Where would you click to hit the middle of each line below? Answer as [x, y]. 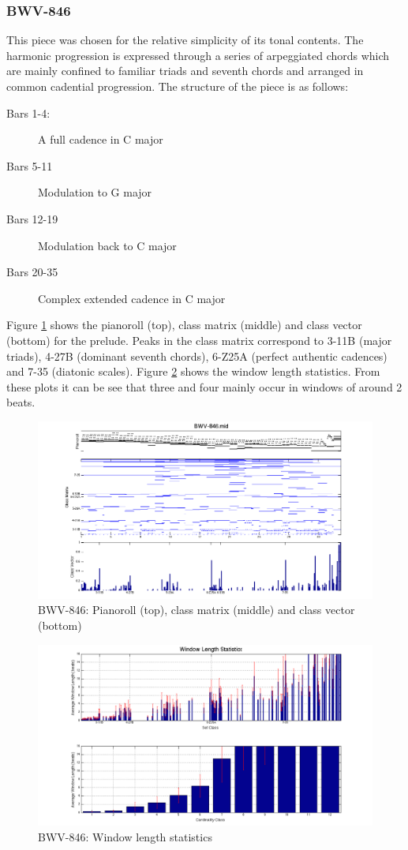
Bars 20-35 [32, 272]
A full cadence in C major [101, 139]
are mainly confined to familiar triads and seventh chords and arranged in [185, 71]
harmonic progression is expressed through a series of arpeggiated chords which [198, 55]
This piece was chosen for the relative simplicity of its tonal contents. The [185, 40]
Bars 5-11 [30, 165]
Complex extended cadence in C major [132, 298]
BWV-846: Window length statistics [125, 836]
